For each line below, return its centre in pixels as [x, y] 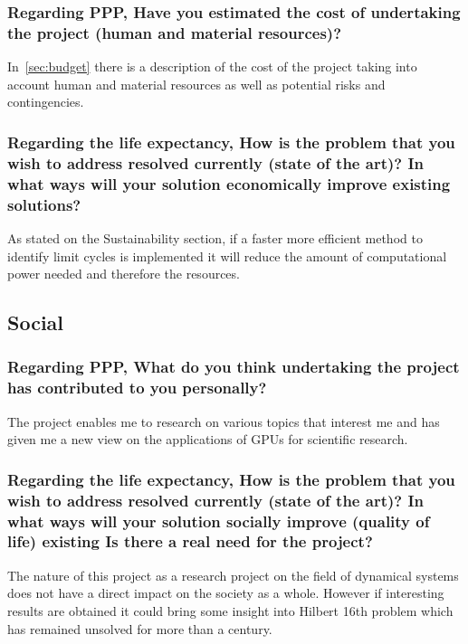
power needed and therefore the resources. [124, 274]
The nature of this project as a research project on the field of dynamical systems [233, 575]
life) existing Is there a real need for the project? [190, 541]
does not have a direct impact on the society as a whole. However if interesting [226, 593]
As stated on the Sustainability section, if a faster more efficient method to [215, 237]
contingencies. [46, 102]
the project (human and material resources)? [175, 32]
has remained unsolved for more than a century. [140, 628]
